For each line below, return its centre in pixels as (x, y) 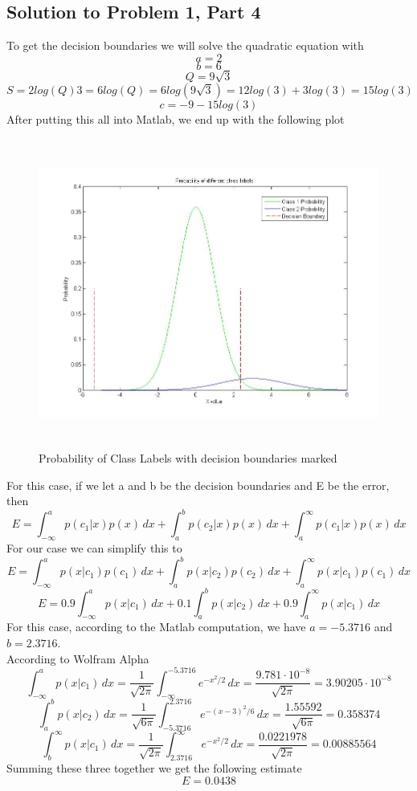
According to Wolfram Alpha (78, 658)
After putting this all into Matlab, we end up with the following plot (176, 118)
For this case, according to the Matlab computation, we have (156, 627)
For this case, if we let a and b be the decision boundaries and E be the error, (198, 485)
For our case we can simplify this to (94, 548)
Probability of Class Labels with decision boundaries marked (188, 458)
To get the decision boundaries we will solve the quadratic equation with (185, 45)
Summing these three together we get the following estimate (154, 768)
